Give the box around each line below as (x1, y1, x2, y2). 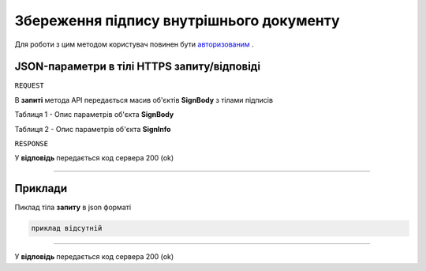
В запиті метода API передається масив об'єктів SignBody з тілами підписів (14, 95, 274, 104)
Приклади (14, 182, 68, 195)
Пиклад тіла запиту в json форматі (14, 202, 132, 213)
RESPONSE (14, 139, 49, 149)
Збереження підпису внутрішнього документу (14, 12, 340, 29)
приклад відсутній (31, 224, 103, 233)
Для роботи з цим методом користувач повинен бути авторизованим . (14, 40, 254, 49)
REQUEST (14, 81, 45, 90)
